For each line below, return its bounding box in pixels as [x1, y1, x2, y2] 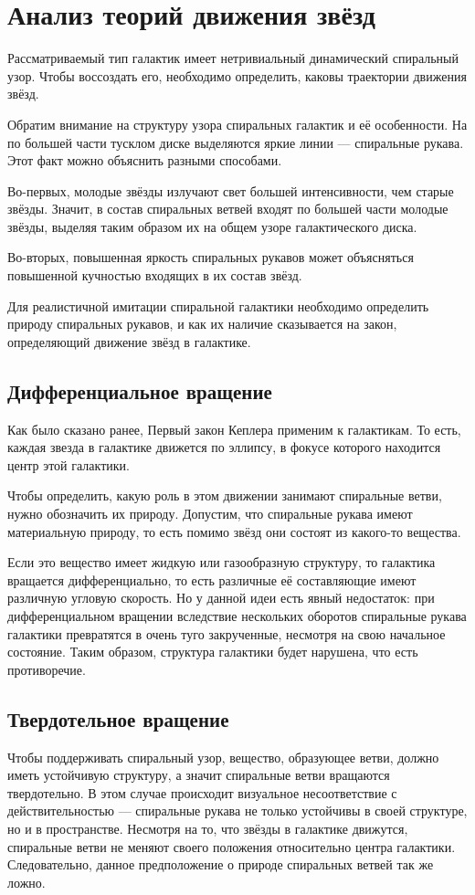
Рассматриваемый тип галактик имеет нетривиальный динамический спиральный [7, 48, 459, 68]
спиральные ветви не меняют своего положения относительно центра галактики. [7, 837, 456, 856]
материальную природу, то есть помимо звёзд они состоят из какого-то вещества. [7, 521, 461, 541]
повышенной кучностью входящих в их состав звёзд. [7, 266, 302, 285]
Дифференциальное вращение [7, 376, 272, 405]
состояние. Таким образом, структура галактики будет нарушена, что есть [7, 642, 418, 661]
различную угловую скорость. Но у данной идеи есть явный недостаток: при [7, 588, 435, 607]
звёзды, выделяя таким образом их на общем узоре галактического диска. [7, 216, 417, 236]
